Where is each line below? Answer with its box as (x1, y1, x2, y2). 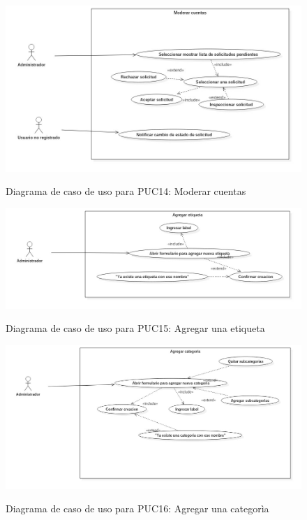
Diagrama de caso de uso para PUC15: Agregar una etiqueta (6, 321, 265, 335)
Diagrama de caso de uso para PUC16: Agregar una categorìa (6, 501, 269, 516)
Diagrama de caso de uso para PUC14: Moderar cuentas (6, 184, 246, 198)
